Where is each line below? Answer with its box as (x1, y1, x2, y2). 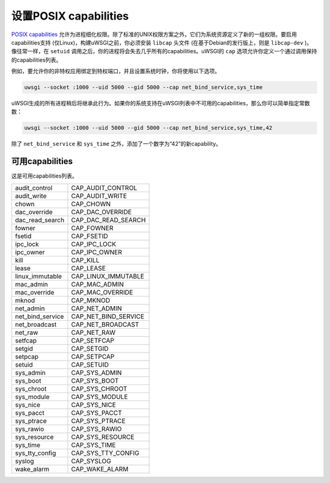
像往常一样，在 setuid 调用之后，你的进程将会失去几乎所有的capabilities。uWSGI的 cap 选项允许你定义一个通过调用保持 (11, 48, 317, 55)
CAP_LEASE (71, 264, 106, 272)
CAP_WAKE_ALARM (71, 465, 128, 473)
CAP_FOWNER (71, 223, 114, 232)
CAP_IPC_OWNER (71, 248, 122, 256)
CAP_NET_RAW (71, 328, 116, 337)
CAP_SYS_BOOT (71, 376, 119, 385)
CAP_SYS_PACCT (71, 408, 122, 417)
